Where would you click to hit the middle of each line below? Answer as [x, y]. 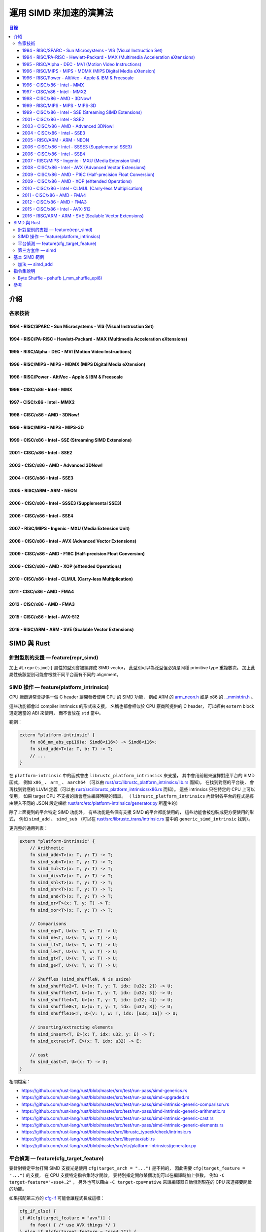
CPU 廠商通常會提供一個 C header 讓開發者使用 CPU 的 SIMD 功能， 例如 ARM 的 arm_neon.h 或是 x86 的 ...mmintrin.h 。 [132, 697]
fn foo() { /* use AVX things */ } [73, 1225]
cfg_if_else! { [38, 1211]
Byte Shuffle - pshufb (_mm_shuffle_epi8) [60, 278]
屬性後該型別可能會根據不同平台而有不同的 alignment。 [65, 675]
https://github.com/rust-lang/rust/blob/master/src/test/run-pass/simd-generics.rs [104, 1090]
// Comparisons [48, 924]
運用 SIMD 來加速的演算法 [61, 13]
